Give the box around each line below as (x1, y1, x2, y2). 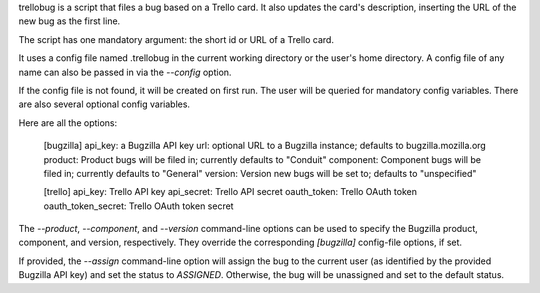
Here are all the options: (18, 116, 118, 129)
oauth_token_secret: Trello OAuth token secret (43, 200, 234, 212)
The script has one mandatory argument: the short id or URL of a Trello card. (18, 33, 335, 45)
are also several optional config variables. (18, 98, 190, 110)
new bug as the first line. (18, 15, 121, 27)
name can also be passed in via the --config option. (18, 66, 232, 78)
